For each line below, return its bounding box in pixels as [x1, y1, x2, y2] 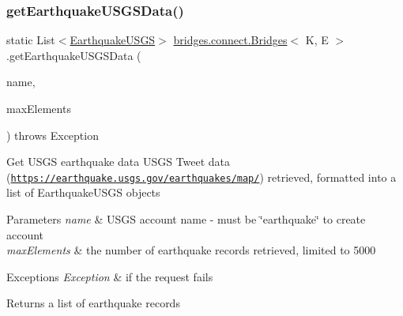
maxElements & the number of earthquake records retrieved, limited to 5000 [6, 242, 376, 258]
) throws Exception [6, 126, 99, 143]
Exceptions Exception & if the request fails [6, 268, 213, 284]
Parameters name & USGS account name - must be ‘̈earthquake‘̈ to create [6, 211, 366, 228]
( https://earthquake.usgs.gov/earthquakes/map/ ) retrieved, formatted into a [6, 168, 397, 185]
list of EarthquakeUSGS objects [6, 184, 160, 201]
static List [6, 32, 55, 48]
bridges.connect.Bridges [173, 32, 288, 48]
